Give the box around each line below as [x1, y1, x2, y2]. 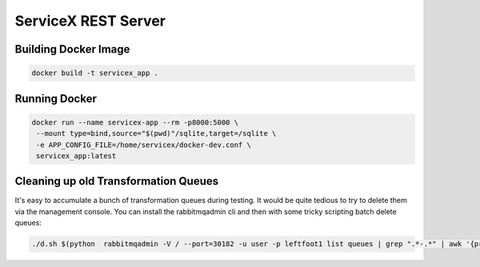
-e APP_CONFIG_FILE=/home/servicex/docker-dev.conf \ [36, 140, 251, 149]
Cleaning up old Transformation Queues [14, 174, 219, 188]
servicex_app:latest [36, 151, 117, 160]
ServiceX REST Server [14, 12, 166, 30]
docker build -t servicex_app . [31, 69, 159, 78]
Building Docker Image [14, 42, 130, 56]
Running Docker [14, 92, 98, 106]
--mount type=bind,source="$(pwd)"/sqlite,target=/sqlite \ [36, 129, 277, 138]
